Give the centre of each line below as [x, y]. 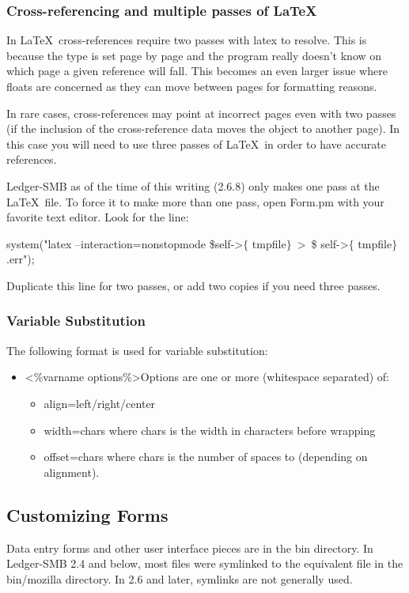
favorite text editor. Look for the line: [98, 217]
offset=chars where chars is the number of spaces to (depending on [206, 457]
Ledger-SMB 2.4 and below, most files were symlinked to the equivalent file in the [205, 563]
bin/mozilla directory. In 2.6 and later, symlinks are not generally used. [180, 578]
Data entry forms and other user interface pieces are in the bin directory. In [190, 548]
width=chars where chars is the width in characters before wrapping [210, 430]
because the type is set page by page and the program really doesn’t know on [194, 55]
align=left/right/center [100, 403]
